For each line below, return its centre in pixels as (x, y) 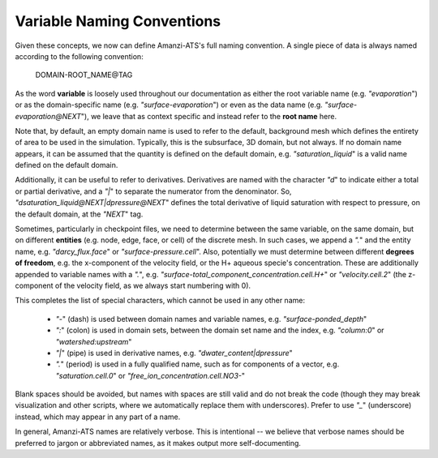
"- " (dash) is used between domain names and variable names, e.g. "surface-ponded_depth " (211, 319)
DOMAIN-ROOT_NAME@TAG (84, 75)
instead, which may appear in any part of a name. (98, 417)
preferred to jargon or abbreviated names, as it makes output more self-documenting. (158, 443)
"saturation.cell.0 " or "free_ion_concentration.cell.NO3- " (150, 375)
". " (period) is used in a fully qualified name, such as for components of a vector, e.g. (198, 364)
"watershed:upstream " (94, 341)
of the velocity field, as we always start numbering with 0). (153, 285)
